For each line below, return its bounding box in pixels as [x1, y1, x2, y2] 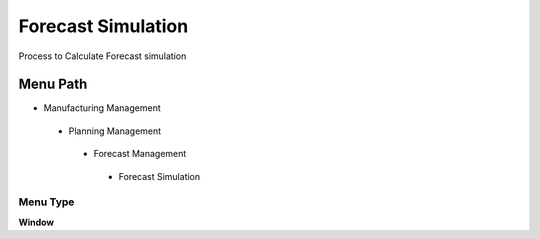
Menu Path [18, 76, 88, 93]
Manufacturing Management [43, 102, 161, 114]
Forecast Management [93, 148, 187, 160]
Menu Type [18, 195, 75, 209]
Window [18, 216, 55, 228]
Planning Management [68, 125, 162, 137]
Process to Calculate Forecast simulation [18, 50, 187, 62]
